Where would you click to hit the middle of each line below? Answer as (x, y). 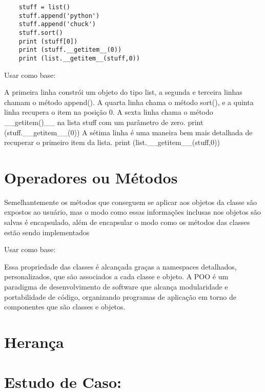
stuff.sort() (41, 33)
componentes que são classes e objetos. (65, 307)
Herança (34, 342)
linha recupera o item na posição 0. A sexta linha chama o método (109, 112)
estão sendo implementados (47, 232)
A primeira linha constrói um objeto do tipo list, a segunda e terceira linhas (123, 92)
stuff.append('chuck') (57, 24)
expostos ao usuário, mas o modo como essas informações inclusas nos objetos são (132, 212)
